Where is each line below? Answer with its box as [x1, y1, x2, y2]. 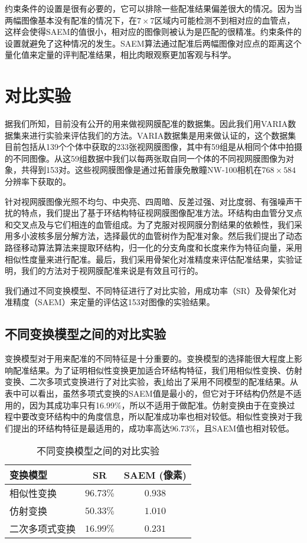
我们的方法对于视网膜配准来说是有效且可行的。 [21, 264, 203, 277]
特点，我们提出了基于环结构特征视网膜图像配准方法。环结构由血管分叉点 [21, 207, 302, 219]
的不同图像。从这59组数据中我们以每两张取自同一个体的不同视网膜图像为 [5, 152, 286, 164]
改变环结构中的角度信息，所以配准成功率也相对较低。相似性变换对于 [29, 410, 294, 423]
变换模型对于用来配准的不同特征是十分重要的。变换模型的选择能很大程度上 [5, 352, 294, 365]
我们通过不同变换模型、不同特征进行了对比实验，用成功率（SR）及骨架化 [5, 284, 289, 296]
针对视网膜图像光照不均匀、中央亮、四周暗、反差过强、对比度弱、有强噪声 [5, 195, 294, 207]
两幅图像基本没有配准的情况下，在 [5, 14, 137, 26]
